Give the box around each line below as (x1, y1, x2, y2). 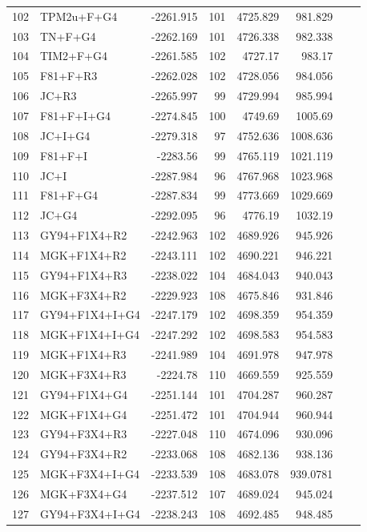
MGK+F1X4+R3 (40, 346, 127, 363)
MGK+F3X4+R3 (40, 365, 127, 382)
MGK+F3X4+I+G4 (40, 465, 140, 482)
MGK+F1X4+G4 (40, 405, 127, 422)
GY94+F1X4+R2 (40, 227, 127, 244)
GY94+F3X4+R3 (40, 425, 127, 442)
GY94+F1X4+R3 (40, 266, 127, 283)
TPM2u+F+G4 (40, 7, 118, 24)
